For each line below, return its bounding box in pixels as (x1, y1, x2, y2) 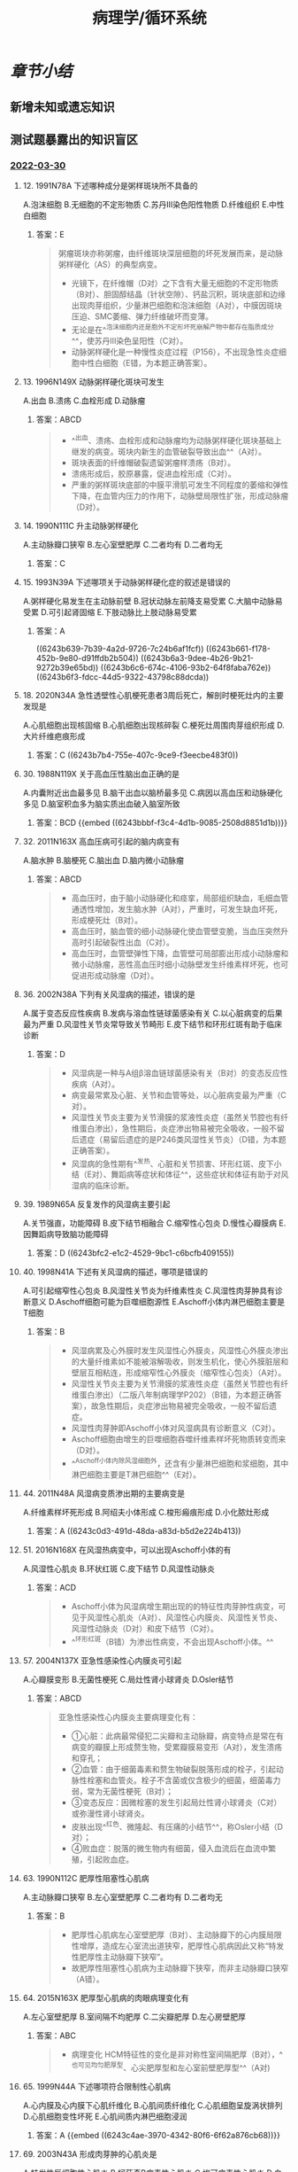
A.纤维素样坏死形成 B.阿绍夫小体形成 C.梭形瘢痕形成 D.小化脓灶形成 (22, 1506, 270, 1517)
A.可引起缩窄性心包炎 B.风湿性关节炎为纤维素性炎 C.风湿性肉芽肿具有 (22, 1286, 275, 1296)
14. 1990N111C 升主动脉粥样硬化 (22, 520, 139, 531)
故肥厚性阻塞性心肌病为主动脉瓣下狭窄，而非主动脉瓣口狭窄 (71, 1963, 289, 1973)
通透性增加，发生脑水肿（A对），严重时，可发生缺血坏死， (71, 903, 282, 914)
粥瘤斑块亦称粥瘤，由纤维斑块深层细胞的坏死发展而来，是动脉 (57, 248, 284, 259)
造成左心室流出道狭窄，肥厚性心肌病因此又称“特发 (102, 1941, 285, 1951)
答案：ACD (35, 1582, 77, 1592)
